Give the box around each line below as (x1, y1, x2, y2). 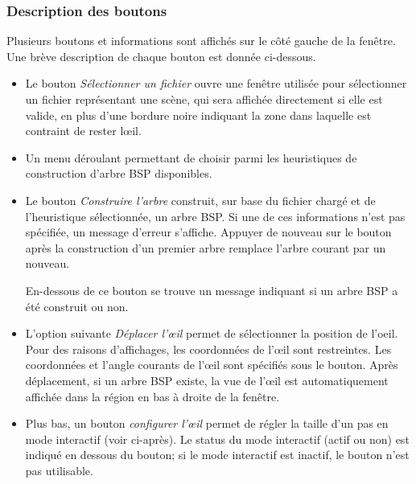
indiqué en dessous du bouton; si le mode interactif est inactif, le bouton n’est (25, 446, 410, 463)
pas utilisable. (25, 461, 93, 478)
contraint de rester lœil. (25, 122, 142, 139)
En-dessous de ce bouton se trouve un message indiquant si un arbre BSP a (25, 281, 398, 298)
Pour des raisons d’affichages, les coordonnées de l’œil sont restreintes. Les (25, 340, 392, 357)
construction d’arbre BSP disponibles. (25, 165, 212, 182)
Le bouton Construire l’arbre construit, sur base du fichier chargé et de (25, 191, 376, 208)
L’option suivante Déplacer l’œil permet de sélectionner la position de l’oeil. (25, 325, 398, 342)
